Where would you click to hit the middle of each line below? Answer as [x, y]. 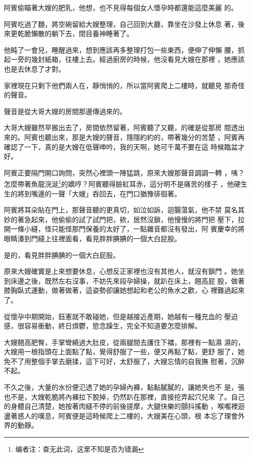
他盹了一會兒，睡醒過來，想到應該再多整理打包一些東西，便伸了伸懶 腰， [121, 49]
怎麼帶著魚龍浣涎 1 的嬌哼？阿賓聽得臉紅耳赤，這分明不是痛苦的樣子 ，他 [119, 183]
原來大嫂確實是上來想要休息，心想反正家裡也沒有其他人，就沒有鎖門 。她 [121, 271]
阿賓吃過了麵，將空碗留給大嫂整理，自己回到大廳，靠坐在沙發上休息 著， [121, 24]
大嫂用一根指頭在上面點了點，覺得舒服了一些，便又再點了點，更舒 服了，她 [124, 352]
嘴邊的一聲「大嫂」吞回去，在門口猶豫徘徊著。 [106, 193]
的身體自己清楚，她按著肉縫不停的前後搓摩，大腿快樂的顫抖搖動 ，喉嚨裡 [121, 406]
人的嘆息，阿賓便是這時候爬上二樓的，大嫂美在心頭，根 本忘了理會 [131, 415]
